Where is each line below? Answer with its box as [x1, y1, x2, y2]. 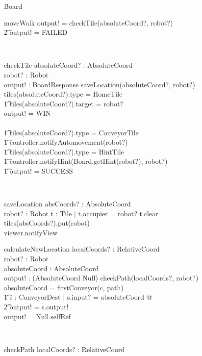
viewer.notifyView [4, 227, 58, 237]
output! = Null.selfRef [4, 311, 71, 321]
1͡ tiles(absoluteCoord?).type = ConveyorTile [4, 127, 139, 137]
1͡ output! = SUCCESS [4, 165, 73, 176]
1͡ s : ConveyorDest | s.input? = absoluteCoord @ [4, 292, 152, 302]
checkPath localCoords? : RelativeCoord [4, 344, 125, 354]
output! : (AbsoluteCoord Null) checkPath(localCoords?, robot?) [4, 273, 199, 283]
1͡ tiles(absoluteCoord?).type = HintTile [4, 146, 124, 156]
